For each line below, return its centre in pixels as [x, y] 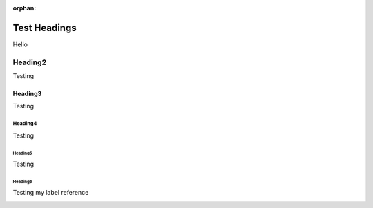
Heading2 [30, 62]
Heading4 [25, 124]
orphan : [25, 8]
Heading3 [27, 94]
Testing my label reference [51, 193]
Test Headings [45, 28]
